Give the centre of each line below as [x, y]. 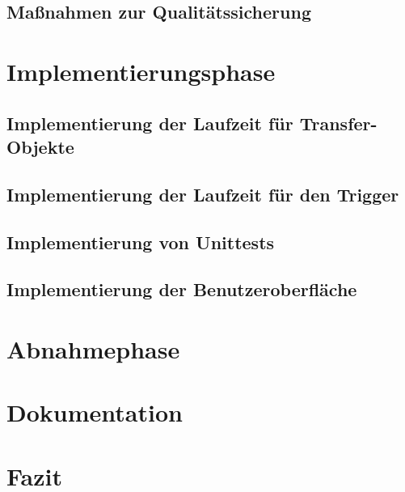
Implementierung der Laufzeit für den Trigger [203, 194]
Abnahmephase [93, 348]
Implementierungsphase [141, 71]
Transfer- [338, 123]
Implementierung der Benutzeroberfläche [182, 289]
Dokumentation [95, 412]
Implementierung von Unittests [141, 242]
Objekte [40, 146]
